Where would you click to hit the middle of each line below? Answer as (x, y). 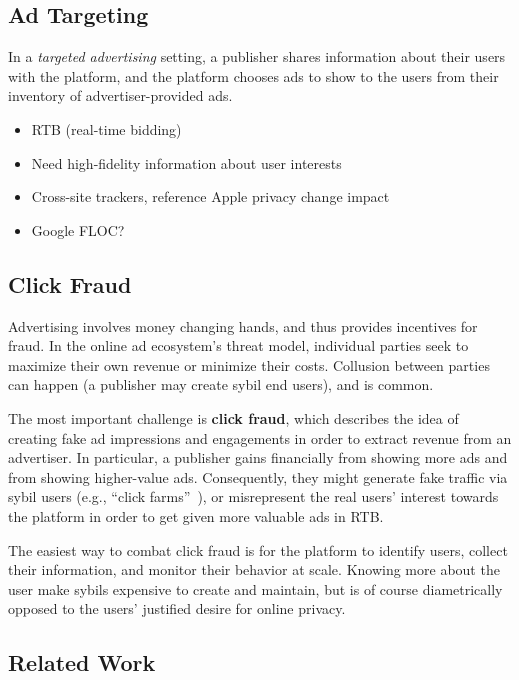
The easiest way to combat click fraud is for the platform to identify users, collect (258, 549)
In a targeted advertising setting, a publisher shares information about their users (257, 56)
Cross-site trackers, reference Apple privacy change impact (210, 196)
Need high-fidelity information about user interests (186, 162)
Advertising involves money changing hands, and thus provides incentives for (243, 325)
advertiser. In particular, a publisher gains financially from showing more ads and (258, 457)
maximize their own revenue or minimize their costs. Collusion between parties (249, 364)
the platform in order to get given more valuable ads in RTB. (196, 515)
